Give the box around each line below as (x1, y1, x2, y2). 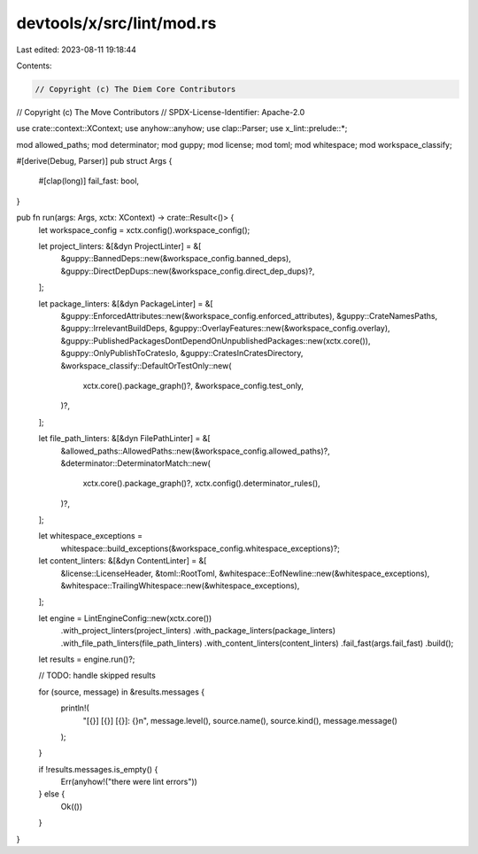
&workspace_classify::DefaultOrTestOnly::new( (60, 360, 232, 371)
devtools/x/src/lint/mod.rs (16, 13, 217, 33)
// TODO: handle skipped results (38, 670, 157, 681)
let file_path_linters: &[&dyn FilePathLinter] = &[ (38, 433, 212, 444)
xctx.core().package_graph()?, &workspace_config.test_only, (82, 380, 305, 391)
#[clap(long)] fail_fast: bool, (38, 175, 140, 186)
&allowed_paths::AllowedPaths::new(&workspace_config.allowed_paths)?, (60, 446, 331, 456)
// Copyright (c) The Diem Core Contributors (35, 84, 236, 94)
